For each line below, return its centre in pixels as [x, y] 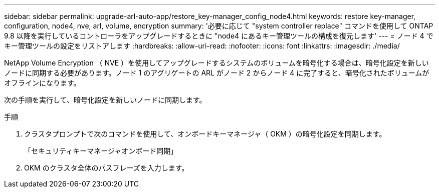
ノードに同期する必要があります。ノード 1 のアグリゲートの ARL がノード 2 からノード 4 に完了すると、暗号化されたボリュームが [217, 73]
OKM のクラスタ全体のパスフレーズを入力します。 [106, 168]
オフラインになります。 [42, 83]
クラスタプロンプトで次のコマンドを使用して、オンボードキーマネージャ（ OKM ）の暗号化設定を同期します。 [205, 134]
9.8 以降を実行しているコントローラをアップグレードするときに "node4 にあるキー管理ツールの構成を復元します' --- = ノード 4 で [219, 36]
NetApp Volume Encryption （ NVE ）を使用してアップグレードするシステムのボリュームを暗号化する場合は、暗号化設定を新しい [216, 63]
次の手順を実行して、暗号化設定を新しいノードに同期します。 [105, 100]
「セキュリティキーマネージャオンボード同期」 [101, 151]
